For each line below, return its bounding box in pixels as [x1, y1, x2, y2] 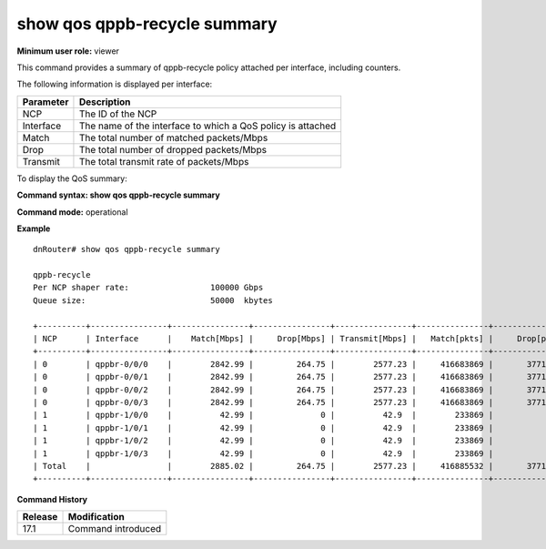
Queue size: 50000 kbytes [33, 295, 273, 305]
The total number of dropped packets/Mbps [78, 143, 268, 156]
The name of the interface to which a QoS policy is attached [78, 119, 337, 132]
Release [22, 511, 58, 524]
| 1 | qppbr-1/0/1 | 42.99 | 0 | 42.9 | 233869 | [33, 422, 494, 432]
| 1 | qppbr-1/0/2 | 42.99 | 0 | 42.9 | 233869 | [33, 435, 494, 446]
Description [78, 96, 131, 108]
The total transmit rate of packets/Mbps [78, 155, 249, 168]
